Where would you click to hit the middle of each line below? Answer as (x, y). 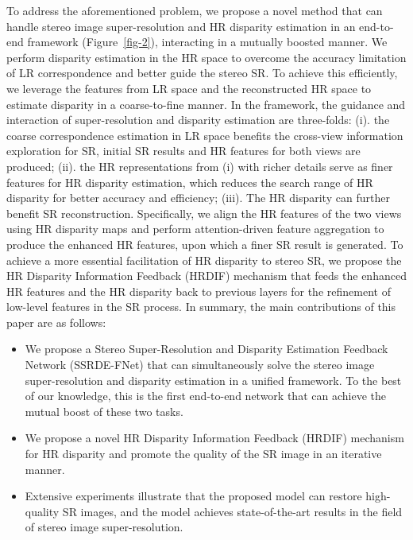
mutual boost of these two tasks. (104, 411)
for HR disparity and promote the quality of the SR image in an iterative (203, 454)
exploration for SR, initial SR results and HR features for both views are (183, 151)
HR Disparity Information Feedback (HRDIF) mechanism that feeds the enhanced (206, 276)
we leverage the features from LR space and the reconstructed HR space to (189, 88)
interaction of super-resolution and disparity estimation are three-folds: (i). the (198, 120)
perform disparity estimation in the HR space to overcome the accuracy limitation (206, 57)
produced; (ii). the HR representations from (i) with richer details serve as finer (200, 166)
